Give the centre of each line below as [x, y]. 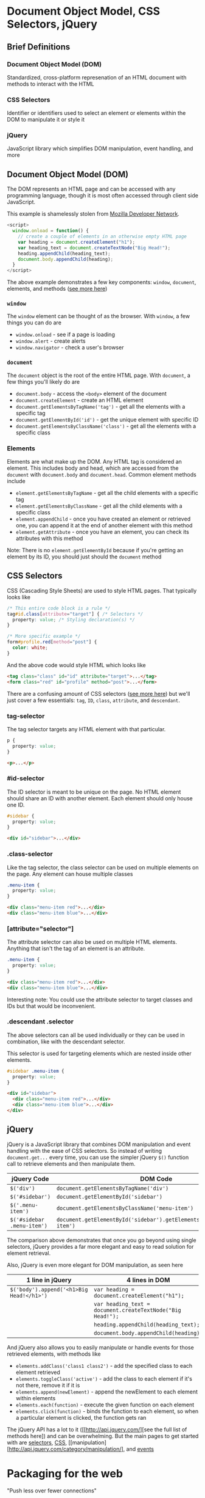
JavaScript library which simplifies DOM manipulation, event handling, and [100, 148]
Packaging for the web [65, 1473]
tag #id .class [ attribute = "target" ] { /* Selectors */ [75, 614]
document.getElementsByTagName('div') [113, 1188]
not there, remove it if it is [48, 1385]
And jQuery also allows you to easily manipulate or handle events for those [100, 1347]
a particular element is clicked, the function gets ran [81, 1417]
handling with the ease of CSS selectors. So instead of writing [85, 1150]
